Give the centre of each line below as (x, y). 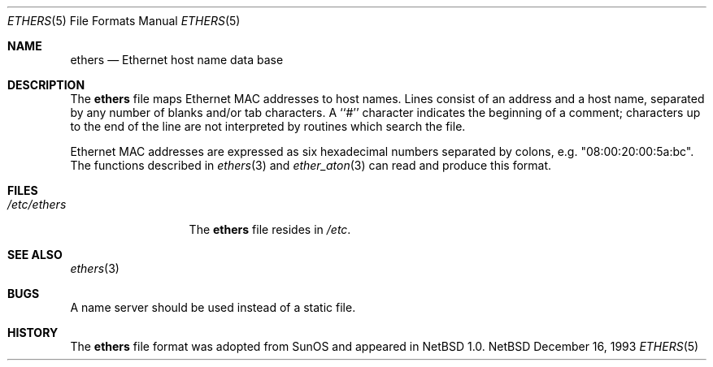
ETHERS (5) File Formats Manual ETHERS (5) (124, 21)
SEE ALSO (35, 255)
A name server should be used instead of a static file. (213, 307)
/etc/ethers (37, 204)
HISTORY (33, 332)
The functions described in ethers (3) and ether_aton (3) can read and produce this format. (311, 165)
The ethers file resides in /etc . (270, 229)
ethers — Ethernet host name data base (177, 60)
